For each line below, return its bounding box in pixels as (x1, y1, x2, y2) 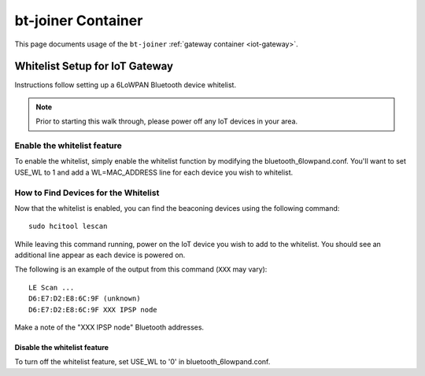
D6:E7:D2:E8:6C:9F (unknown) (28, 294, 141, 303)
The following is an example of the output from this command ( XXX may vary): (14, 264, 268, 275)
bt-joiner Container (14, 12, 143, 29)
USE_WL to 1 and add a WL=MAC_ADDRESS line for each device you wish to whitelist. (14, 168, 294, 177)
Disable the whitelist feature (14, 343, 109, 352)
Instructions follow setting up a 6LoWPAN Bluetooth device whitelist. (14, 80, 236, 90)
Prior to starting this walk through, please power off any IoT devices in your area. (35, 116, 298, 126)
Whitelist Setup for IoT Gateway (14, 60, 173, 73)
